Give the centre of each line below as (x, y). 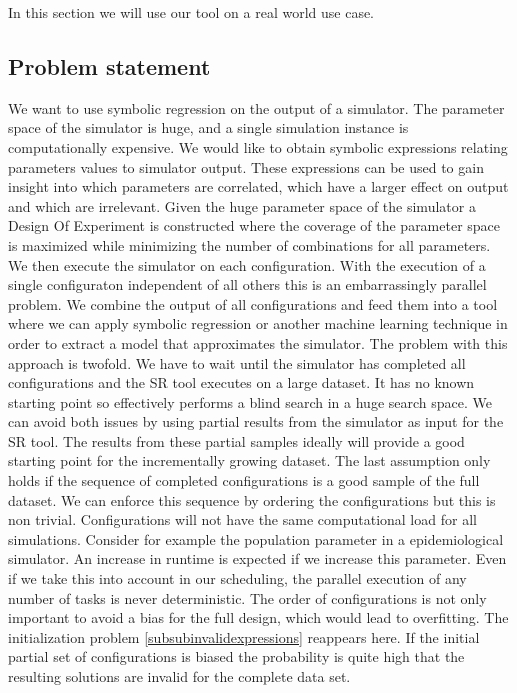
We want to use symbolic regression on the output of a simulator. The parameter (256, 107)
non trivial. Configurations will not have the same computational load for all (242, 519)
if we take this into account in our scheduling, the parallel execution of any (237, 578)
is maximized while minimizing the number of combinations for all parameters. (249, 244)
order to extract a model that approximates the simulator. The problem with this (258, 342)
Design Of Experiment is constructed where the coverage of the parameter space (254, 225)
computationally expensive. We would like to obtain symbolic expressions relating (258, 146)
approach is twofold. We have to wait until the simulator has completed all (237, 362)
